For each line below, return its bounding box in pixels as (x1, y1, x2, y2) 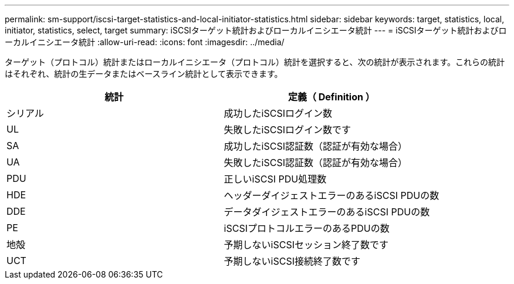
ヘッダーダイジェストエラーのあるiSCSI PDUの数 (224, 190, 439, 201)
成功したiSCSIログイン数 (224, 107, 332, 119)
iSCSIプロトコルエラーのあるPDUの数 (224, 222, 390, 234)
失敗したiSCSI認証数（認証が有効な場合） (224, 157, 407, 168)
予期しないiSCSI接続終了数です (224, 255, 360, 267)
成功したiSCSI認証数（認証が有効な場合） (224, 140, 407, 152)
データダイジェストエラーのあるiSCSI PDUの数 (224, 206, 430, 218)
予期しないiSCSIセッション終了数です (224, 239, 388, 251)
